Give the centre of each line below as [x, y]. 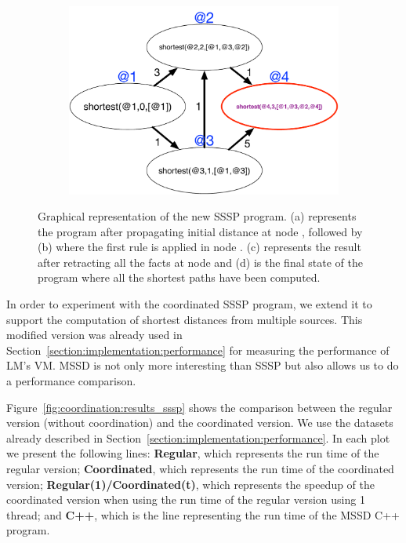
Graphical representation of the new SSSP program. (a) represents [197, 216]
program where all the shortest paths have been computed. [179, 277]
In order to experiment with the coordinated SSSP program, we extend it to [189, 304]
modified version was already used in [94, 335]
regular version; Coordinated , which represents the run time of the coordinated [200, 469]
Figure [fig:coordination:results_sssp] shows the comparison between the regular [199, 407]
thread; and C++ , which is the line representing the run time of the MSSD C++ [203, 514]
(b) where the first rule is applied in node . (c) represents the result [199, 247]
